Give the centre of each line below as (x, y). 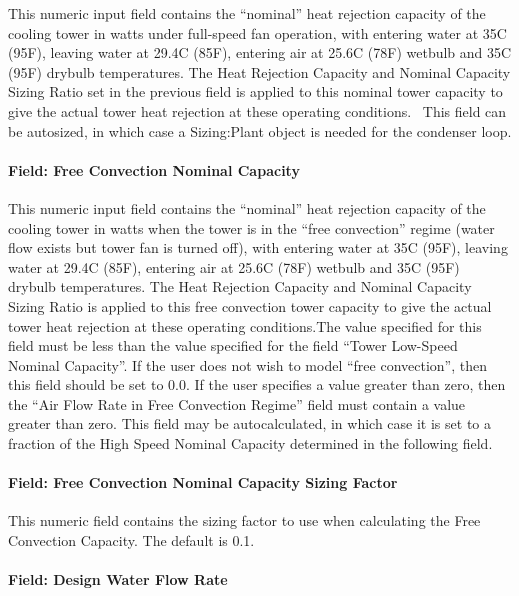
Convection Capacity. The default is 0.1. (131, 540)
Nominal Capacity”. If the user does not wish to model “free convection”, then (247, 364)
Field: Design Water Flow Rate (118, 579)
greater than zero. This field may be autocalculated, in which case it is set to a (249, 423)
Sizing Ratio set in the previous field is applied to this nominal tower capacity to (255, 91)
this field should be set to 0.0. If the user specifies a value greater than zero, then (257, 384)
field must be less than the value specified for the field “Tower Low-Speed (233, 345)
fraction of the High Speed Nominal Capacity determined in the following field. (250, 443)
